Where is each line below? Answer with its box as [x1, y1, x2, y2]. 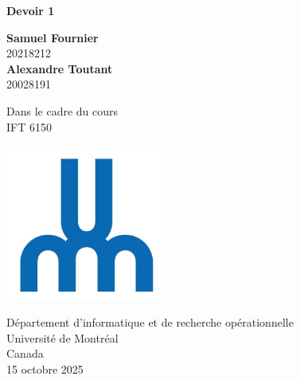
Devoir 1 [6, 2, 55, 18]
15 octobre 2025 [6, 361, 84, 378]
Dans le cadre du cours [6, 102, 119, 119]
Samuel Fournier [6, 29, 99, 45]
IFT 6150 [6, 118, 52, 135]
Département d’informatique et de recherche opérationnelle [6, 314, 294, 331]
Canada [6, 345, 44, 362]
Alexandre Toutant [6, 60, 113, 76]
